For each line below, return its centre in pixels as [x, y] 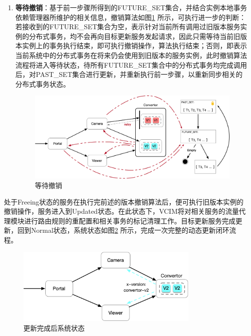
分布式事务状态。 [43, 84]
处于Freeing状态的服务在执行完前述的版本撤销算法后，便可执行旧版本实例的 [124, 201]
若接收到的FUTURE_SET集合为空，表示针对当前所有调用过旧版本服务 [128, 27]
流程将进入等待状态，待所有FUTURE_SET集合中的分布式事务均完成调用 [131, 65]
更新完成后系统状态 [54, 327]
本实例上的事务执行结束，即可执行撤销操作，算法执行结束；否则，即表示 [131, 46]
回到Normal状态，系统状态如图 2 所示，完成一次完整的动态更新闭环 [123, 230]
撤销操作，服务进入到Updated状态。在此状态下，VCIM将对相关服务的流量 [122, 211]
